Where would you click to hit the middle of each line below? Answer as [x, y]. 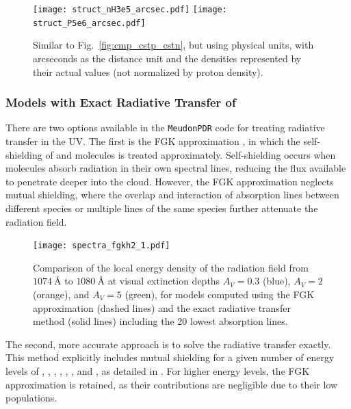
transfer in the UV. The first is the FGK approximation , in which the [153, 141]
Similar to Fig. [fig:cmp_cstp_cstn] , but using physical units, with [173, 45]
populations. [31, 398]
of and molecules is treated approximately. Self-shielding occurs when [191, 154]
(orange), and [61, 294]
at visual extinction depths [164, 281]
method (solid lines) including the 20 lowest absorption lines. [160, 321]
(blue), [277, 281]
